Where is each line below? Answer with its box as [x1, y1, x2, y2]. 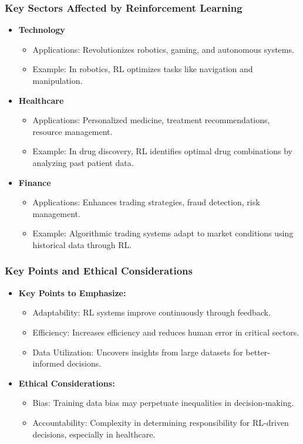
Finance [18, 176, 51, 188]
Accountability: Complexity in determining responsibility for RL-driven [32, 416, 289, 428]
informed [32, 357, 65, 370]
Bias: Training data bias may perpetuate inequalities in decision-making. [32, 396, 294, 409]
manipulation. [32, 74, 83, 86]
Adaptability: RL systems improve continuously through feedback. [32, 306, 271, 318]
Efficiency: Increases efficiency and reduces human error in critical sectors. [32, 326, 299, 338]
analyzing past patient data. [32, 156, 134, 168]
